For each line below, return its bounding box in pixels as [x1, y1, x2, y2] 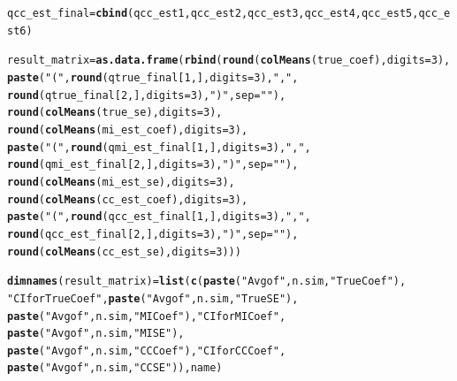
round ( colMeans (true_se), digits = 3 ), [7, 106, 223, 119]
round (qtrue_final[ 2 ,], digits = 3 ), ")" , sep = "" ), [7, 88, 286, 102]
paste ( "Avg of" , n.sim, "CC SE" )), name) [7, 362, 223, 375]
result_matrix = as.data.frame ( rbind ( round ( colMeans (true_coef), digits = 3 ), [7, 54, 451, 67]
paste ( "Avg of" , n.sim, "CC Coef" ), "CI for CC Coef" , [7, 344, 286, 357]
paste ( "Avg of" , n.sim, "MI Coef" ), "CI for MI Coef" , [7, 309, 286, 323]
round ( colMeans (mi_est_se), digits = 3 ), [7, 175, 235, 188]
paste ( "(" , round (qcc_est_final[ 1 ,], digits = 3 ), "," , [7, 210, 311, 224]
